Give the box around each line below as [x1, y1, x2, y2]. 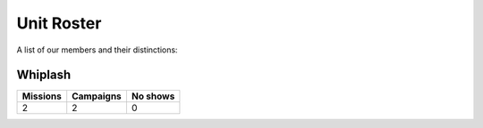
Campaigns [72, 90, 123, 102]
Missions [21, 90, 62, 102]
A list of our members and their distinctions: [16, 44, 178, 55]
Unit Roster [16, 13, 102, 33]
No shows [131, 90, 175, 102]
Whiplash [16, 68, 72, 83]
